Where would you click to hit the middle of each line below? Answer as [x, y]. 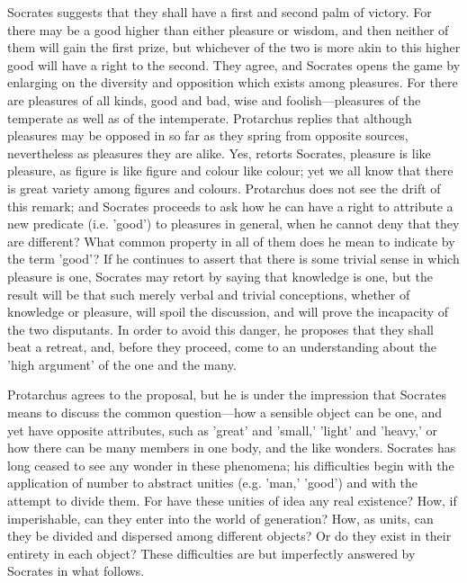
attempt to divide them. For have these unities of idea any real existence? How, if [232, 501]
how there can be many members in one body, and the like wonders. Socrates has [232, 448]
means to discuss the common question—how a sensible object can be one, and [225, 413]
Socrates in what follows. [76, 571]
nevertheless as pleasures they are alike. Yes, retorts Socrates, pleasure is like [219, 152]
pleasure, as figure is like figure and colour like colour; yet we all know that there [230, 170]
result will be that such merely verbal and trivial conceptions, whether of [209, 294]
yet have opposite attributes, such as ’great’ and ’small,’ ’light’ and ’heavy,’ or [223, 430]
